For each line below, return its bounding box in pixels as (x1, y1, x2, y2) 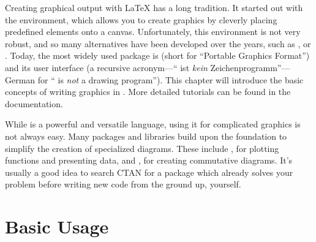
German (5, 73, 36, 86)
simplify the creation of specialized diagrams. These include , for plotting (5, 142, 279, 154)
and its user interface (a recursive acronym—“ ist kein (5, 61, 208, 74)
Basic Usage (5, 214, 109, 239)
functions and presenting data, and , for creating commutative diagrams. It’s (5, 154, 293, 167)
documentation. (5, 97, 63, 110)
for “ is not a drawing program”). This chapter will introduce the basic (37, 73, 304, 86)
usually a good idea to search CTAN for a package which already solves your (5, 165, 293, 178)
